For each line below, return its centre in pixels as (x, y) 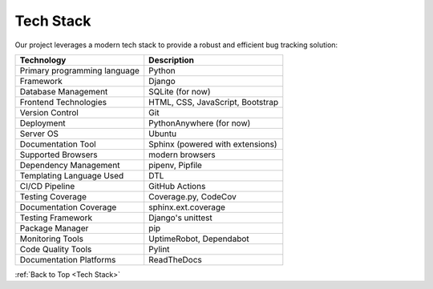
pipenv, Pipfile (175, 165)
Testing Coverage (53, 196)
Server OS (39, 134)
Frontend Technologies (63, 102)
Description (172, 60)
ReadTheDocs (175, 259)
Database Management (64, 91)
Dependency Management (70, 165)
